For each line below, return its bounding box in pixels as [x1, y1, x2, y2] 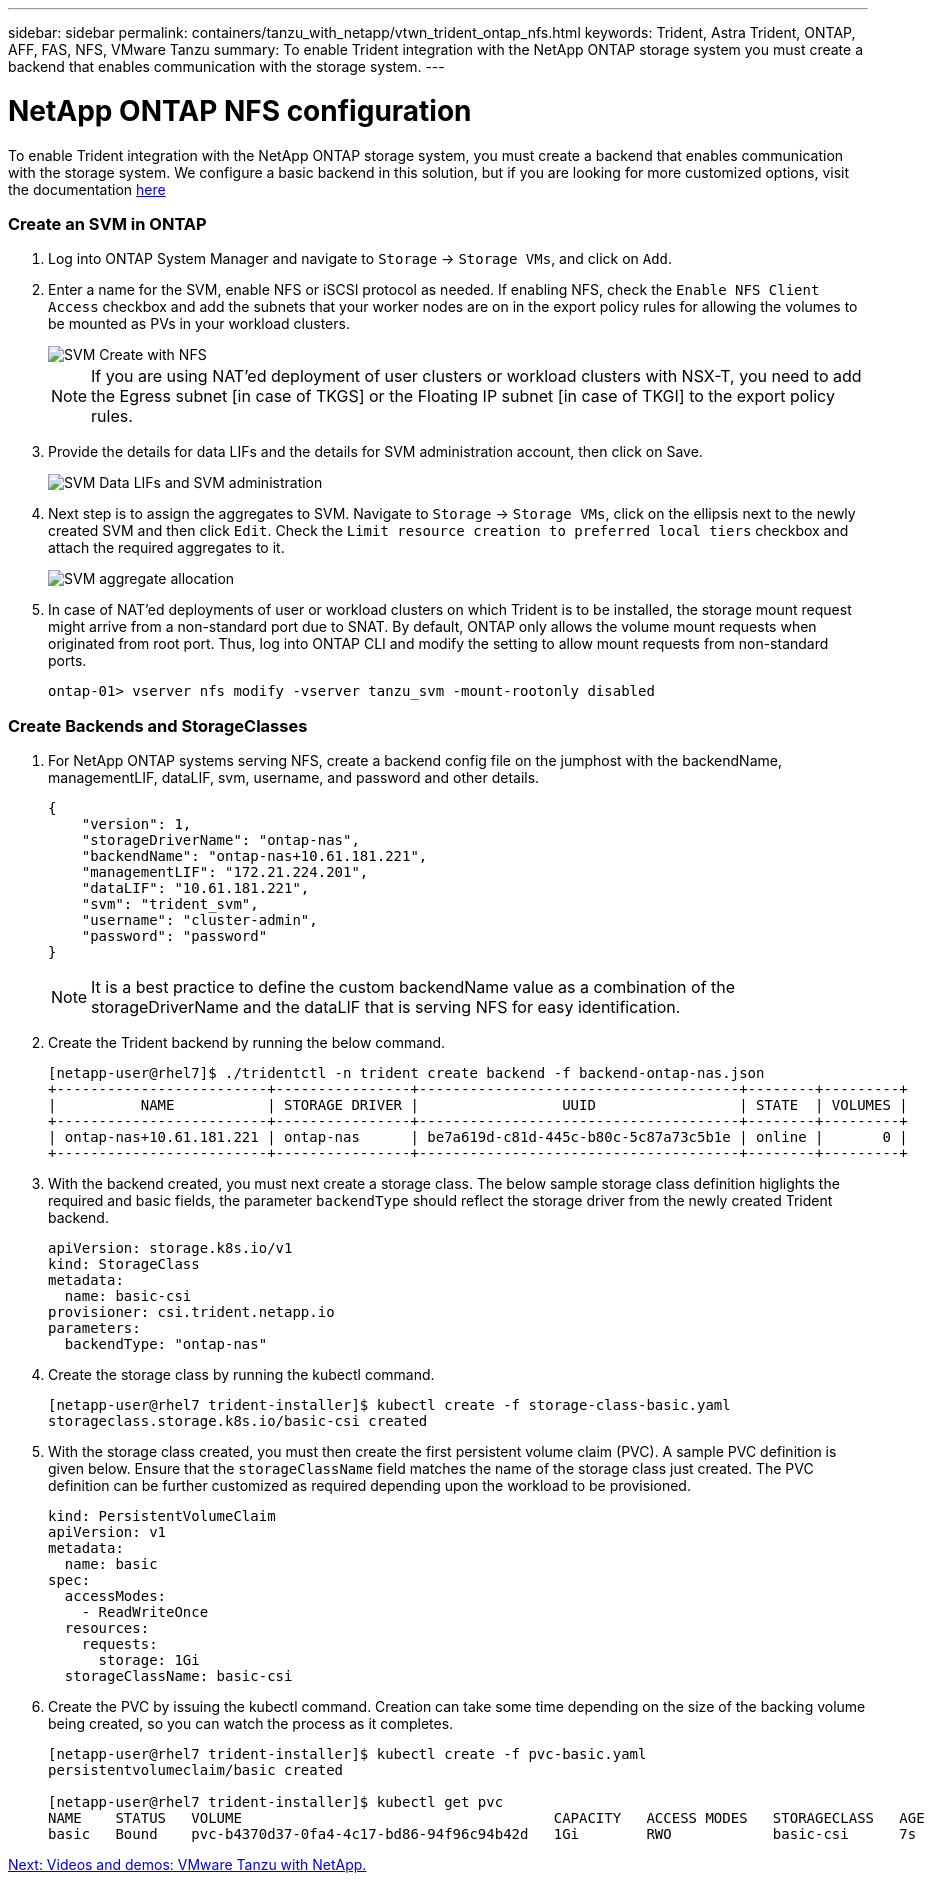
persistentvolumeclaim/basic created [48, 1762, 344, 1778]
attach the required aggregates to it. [48, 539, 285, 557]
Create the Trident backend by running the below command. [48, 1034, 446, 1051]
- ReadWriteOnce [81, 1604, 209, 1620]
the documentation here [8, 180, 166, 198]
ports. [48, 652, 87, 670]
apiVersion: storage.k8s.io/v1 [48, 1240, 293, 1256]
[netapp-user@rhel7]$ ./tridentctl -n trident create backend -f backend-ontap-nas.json [48, 1065, 765, 1081]
